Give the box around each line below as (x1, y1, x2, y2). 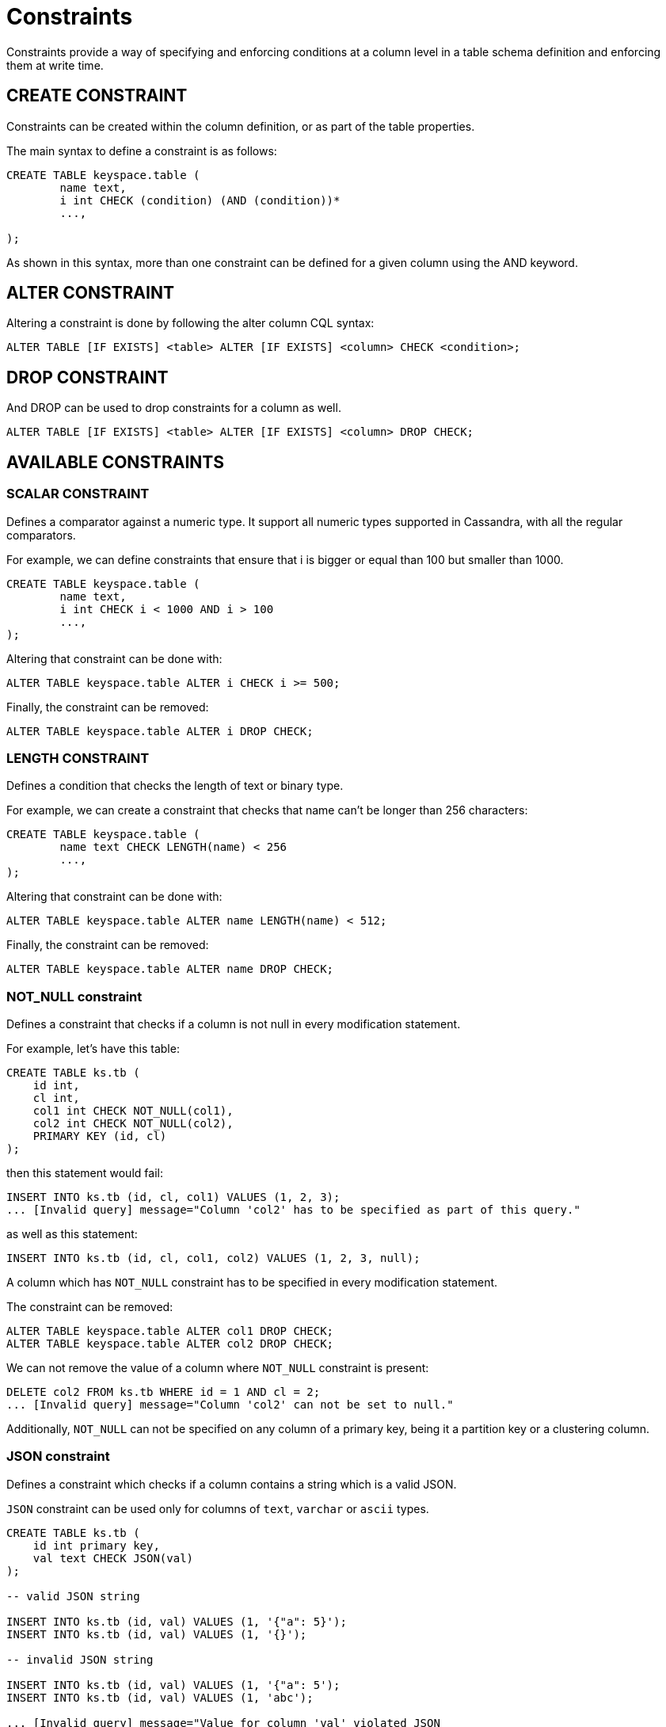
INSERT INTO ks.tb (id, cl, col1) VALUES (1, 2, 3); (6, 1191, 341, 1203)
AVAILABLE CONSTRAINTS (6, 452, 225, 472)
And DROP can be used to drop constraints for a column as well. (6, 401, 341, 415)
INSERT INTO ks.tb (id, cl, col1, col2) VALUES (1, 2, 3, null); (6, 1252, 421, 1264)
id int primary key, (32, 1538, 160, 1552)
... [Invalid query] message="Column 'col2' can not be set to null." (6, 1398, 454, 1411)
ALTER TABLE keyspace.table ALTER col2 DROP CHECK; (6, 1337, 334, 1350)
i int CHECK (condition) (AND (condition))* (59, 193, 341, 207)
